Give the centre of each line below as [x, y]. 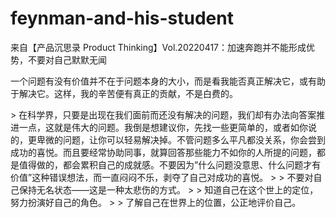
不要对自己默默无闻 [67, 59]
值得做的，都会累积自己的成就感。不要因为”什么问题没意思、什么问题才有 [170, 164]
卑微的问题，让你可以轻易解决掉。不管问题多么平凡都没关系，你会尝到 [181, 139]
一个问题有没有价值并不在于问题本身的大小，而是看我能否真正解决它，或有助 [168, 81]
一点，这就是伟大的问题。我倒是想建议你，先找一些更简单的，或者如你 [163, 127]
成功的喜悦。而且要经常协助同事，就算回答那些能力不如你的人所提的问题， [163, 152]
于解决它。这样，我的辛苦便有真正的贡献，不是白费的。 [124, 93]
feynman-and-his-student [122, 18]
